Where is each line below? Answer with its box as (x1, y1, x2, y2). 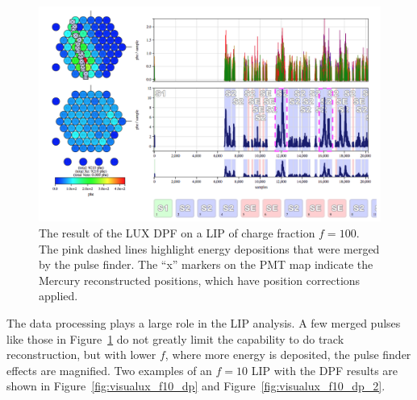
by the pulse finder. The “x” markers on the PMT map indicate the (39, 256, 373, 273)
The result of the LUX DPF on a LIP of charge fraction (39, 225, 315, 241)
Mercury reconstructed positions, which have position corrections (39, 271, 361, 288)
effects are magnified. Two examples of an (6, 361, 212, 378)
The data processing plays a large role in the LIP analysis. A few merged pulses (6, 315, 401, 332)
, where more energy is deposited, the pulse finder (165, 346, 411, 363)
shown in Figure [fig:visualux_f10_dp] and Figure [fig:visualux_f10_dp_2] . (6, 377, 386, 394)
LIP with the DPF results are (251, 361, 398, 378)
